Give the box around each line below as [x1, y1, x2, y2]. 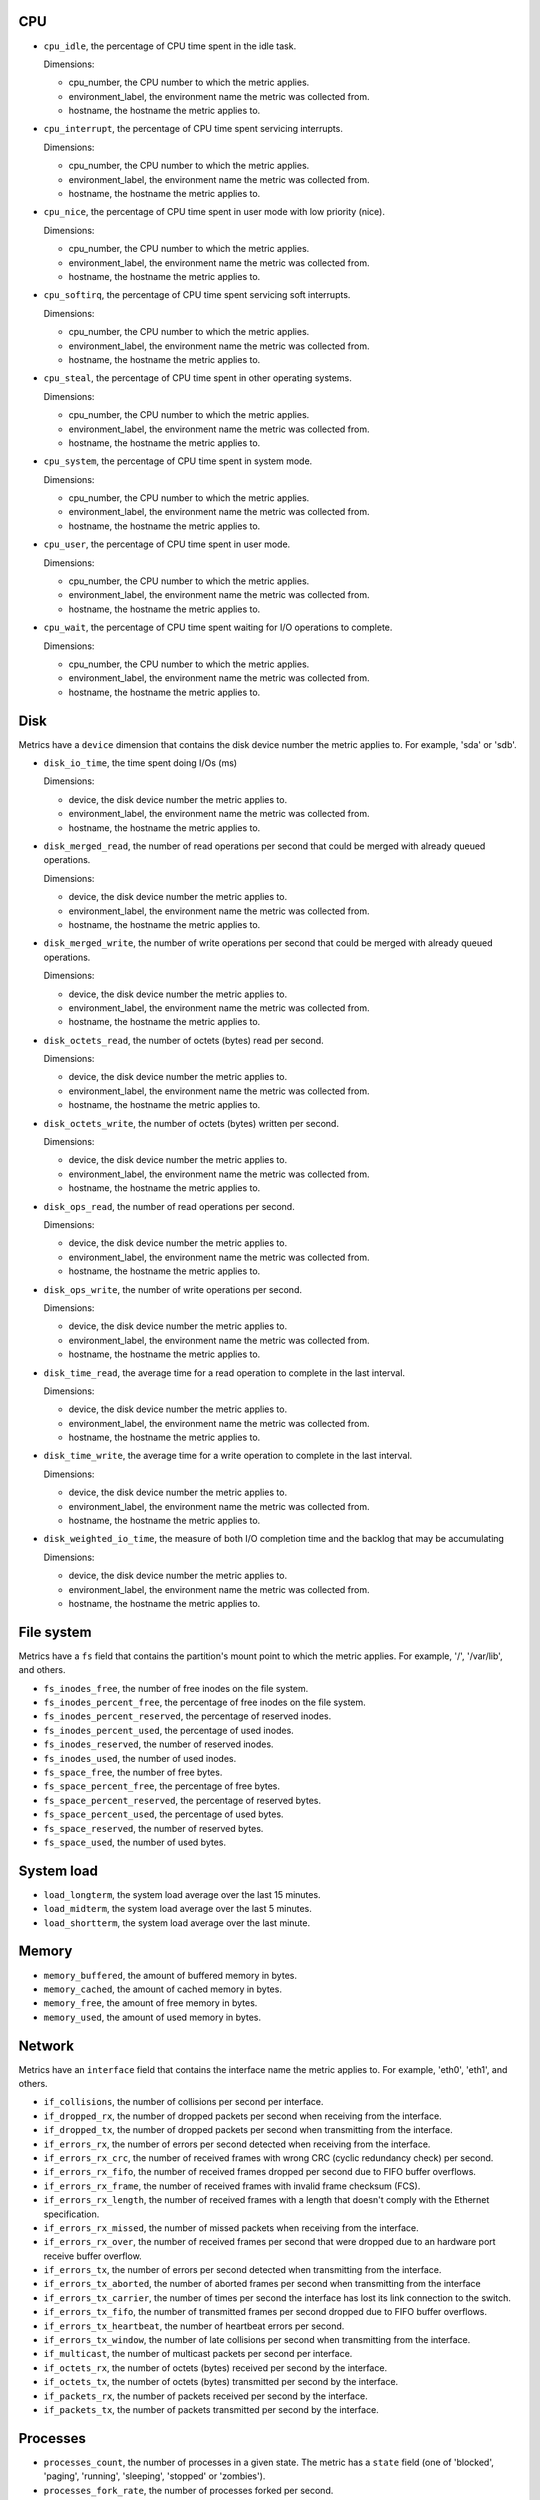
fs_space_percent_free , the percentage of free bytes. [43, 1780, 280, 1792]
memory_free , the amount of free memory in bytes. [43, 1997, 258, 2009]
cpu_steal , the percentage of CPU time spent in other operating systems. [43, 372, 352, 384]
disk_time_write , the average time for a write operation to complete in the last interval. [43, 1450, 413, 1462]
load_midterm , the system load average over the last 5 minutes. [43, 1903, 312, 1915]
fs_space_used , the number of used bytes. [43, 1836, 227, 1848]
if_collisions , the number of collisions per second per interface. [43, 2096, 324, 2108]
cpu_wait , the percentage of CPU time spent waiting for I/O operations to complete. [43, 621, 393, 634]
